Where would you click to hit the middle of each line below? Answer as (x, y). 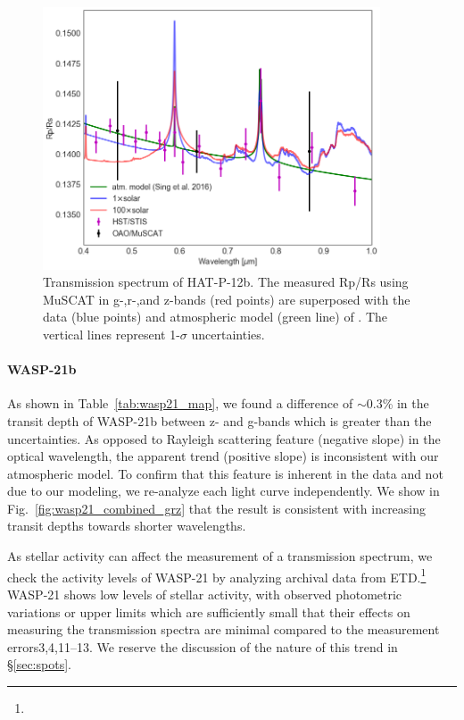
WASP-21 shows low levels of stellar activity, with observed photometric (205, 594)
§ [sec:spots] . (39, 664)
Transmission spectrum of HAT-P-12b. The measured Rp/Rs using (226, 282)
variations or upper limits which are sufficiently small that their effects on (209, 611)
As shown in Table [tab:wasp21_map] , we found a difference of (180, 403)
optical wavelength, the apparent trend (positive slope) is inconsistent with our (223, 456)
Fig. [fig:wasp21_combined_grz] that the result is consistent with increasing (217, 508)
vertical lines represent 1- (112, 334)
